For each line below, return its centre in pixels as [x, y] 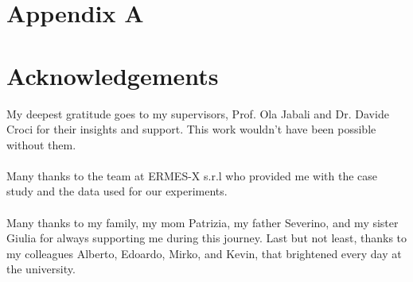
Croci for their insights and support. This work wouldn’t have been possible [191, 129]
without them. [41, 144]
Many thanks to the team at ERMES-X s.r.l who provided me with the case [192, 175]
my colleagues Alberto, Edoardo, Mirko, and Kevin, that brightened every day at [204, 253]
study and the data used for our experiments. [117, 191]
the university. [41, 269]
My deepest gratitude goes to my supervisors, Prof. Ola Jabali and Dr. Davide [198, 113]
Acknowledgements [113, 75]
